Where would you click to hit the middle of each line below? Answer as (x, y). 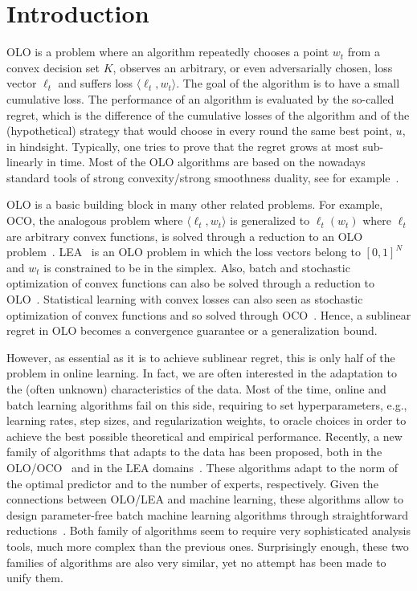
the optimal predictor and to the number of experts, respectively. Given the (192, 483)
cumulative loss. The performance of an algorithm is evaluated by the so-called (200, 98)
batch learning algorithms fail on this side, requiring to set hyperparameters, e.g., (207, 404)
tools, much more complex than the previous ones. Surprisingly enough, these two (208, 546)
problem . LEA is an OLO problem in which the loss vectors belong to (184, 252)
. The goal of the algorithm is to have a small (288, 83)
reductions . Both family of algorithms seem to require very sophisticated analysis (208, 530)
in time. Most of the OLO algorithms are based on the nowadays (206, 162)
